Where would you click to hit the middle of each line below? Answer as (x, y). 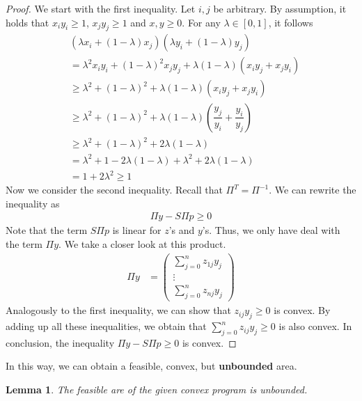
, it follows (291, 22)
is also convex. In (315, 326)
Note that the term (47, 230)
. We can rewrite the (313, 190)
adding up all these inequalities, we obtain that (106, 326)
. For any (201, 22)
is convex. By (302, 310)
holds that (27, 22)
